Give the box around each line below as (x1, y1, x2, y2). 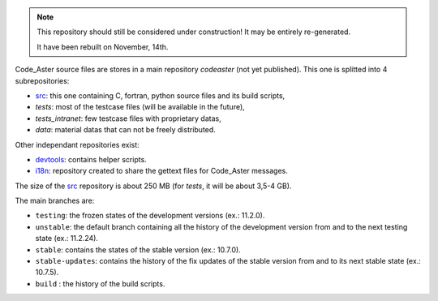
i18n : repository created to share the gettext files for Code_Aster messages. (35, 166, 288, 176)
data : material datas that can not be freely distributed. (35, 125, 217, 135)
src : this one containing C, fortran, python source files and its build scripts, (35, 90, 286, 101)
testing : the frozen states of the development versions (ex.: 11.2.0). (35, 211, 265, 221)
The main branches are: (15, 196, 95, 206)
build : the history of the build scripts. (35, 278, 165, 288)
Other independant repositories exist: (15, 140, 140, 149)
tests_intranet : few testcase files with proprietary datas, (35, 114, 222, 123)
